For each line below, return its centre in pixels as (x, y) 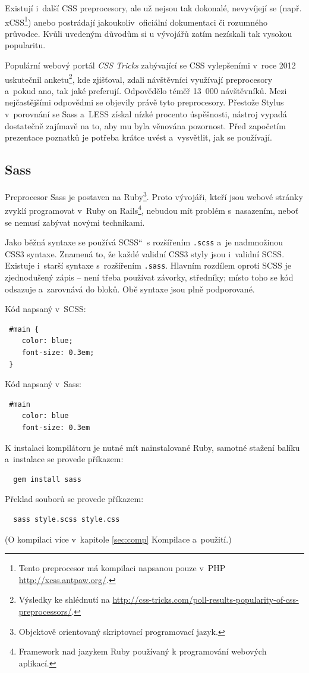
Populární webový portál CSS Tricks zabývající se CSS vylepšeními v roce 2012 (150, 65)
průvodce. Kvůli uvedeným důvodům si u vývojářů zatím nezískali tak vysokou (149, 33)
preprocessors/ (45, 611)
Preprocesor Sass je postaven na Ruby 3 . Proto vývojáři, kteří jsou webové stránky (154, 196)
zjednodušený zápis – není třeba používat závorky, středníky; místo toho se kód (149, 277)
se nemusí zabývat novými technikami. (75, 222)
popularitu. (25, 45)
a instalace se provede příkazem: (64, 459)
